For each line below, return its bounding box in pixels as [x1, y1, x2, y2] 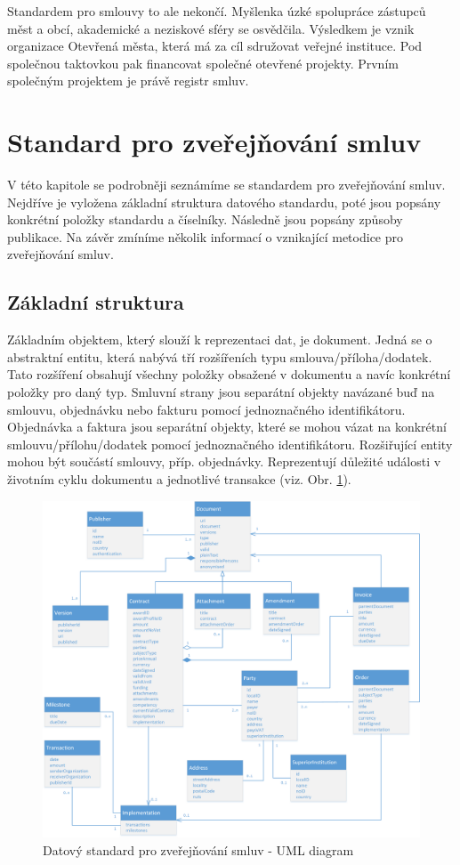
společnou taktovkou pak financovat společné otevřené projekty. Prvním [7, 53, 399, 72]
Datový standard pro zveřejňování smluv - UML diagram [43, 840, 354, 859]
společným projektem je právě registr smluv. [7, 71, 249, 90]
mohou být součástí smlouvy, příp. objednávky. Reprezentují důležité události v [7, 452, 441, 471]
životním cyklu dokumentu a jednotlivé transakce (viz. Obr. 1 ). [7, 470, 351, 489]
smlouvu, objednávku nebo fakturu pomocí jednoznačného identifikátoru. [7, 400, 406, 418]
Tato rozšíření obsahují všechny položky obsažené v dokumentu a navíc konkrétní [7, 365, 451, 384]
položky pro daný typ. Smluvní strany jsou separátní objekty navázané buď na [7, 383, 435, 401]
